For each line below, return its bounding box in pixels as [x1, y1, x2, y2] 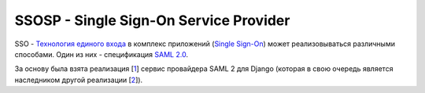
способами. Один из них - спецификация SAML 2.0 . [14, 49, 189, 59]
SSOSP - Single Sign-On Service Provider [14, 12, 290, 29]
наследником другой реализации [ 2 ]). [14, 75, 143, 84]
